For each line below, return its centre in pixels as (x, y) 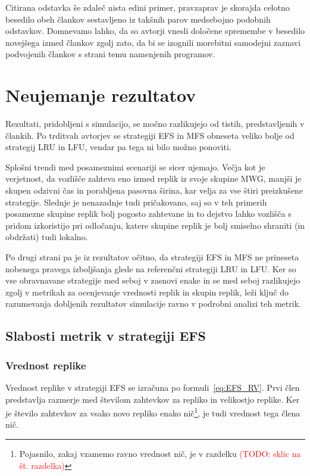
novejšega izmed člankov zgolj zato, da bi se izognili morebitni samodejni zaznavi (153, 42)
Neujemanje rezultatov (101, 95)
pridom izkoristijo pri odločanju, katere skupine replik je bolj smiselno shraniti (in (155, 225)
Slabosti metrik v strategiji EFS (106, 336)
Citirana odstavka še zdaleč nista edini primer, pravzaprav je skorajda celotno (148, 7)
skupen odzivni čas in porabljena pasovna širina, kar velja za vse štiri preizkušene (154, 190)
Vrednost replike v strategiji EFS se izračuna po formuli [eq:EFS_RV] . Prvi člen (153, 387)
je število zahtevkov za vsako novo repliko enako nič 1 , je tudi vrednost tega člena (153, 412)
